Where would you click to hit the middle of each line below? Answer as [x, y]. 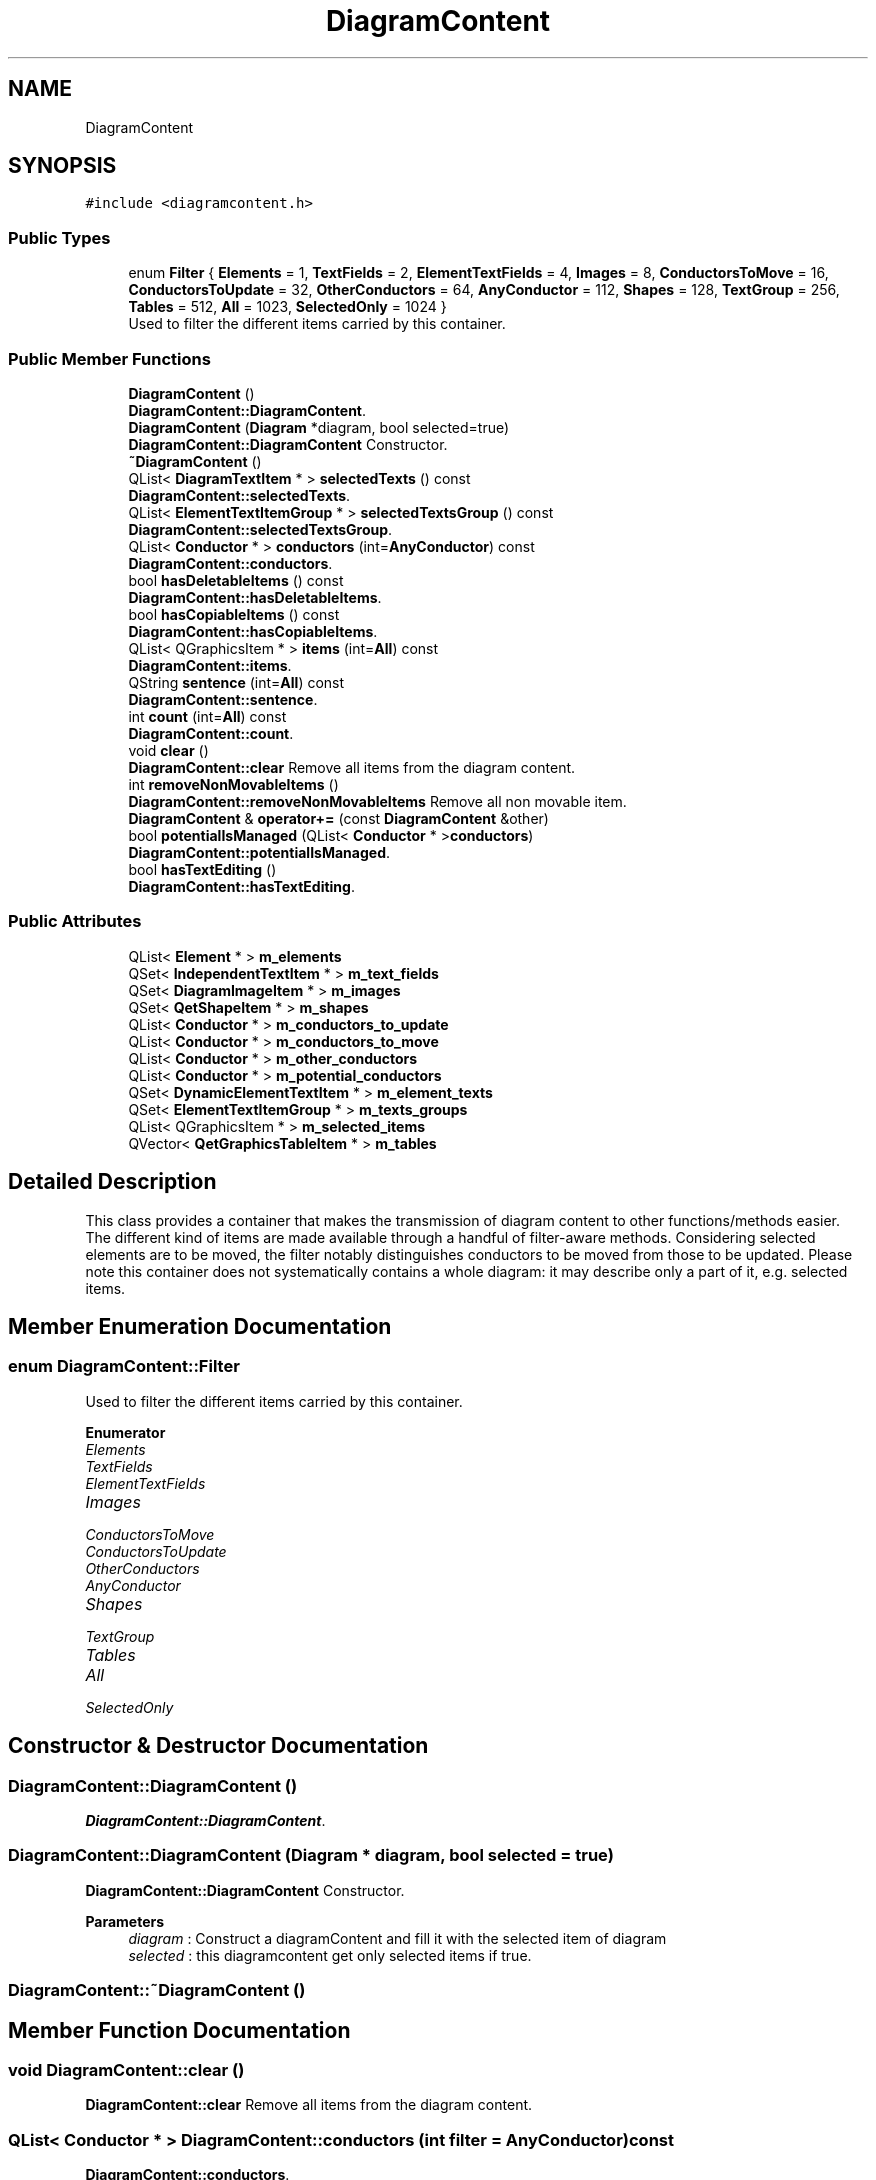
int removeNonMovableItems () [233, 784]
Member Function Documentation [179, 2030]
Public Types [59, 237]
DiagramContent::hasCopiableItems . [253, 631]
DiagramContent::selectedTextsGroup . [260, 529]
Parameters [125, 1921]
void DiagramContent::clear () [126, 2069]
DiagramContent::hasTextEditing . [241, 886]
